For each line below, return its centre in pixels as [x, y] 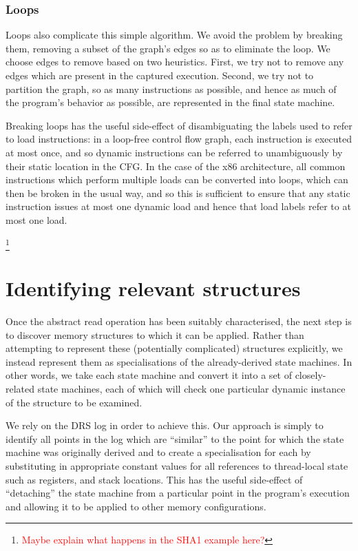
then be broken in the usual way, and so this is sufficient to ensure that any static [178, 193]
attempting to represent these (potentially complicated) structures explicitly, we [174, 348]
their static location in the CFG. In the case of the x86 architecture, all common [176, 166]
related [20, 388]
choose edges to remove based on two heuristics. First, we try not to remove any [175, 62]
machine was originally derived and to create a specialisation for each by [158, 452]
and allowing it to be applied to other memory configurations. [136, 506]
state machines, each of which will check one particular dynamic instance [191, 388]
